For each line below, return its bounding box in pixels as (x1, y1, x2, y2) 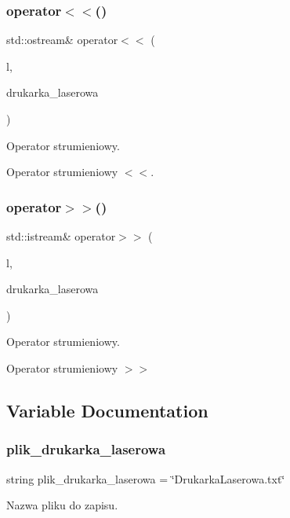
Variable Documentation (6, 398, 208, 422)
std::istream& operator (6, 228, 116, 244)
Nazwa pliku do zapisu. (6, 497, 118, 513)
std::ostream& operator (6, 31, 118, 48)
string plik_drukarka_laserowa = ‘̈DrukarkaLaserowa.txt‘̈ (6, 470, 285, 487)
